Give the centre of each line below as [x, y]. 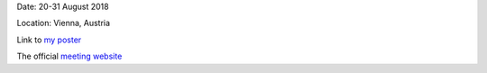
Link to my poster [49, 40]
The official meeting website [69, 56]
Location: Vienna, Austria [64, 23]
